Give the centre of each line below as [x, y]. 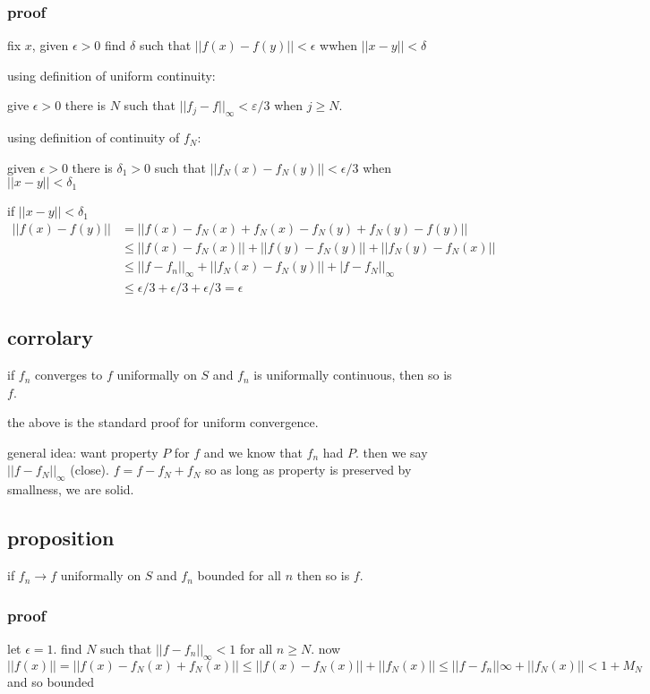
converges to [69, 375]
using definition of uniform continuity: [111, 75]
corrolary [50, 337]
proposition [61, 538]
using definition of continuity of [94, 137]
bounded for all [239, 575]
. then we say [392, 452]
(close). [90, 470]
